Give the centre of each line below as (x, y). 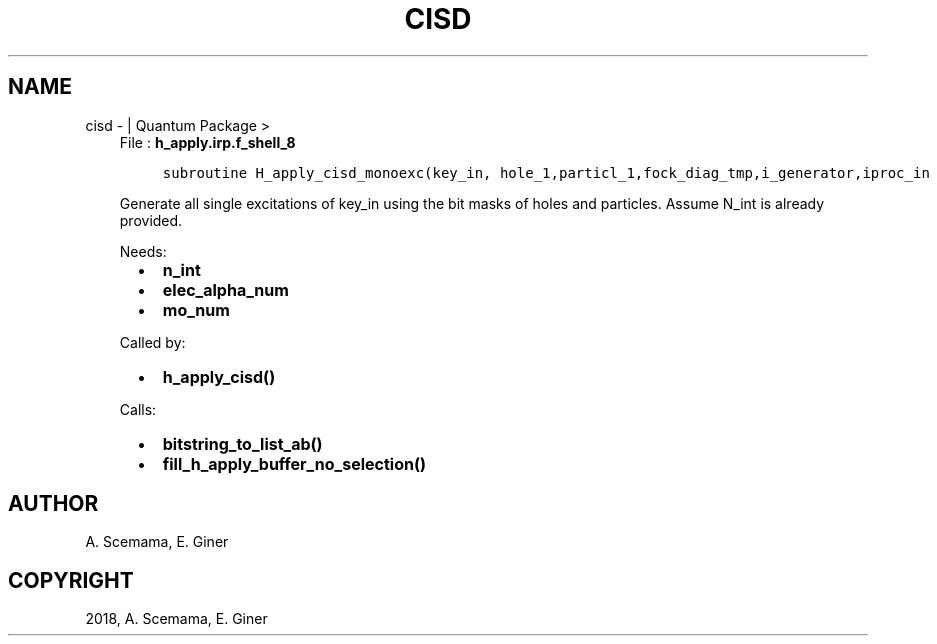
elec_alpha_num (225, 289)
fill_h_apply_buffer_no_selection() (294, 463)
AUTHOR (53, 504)
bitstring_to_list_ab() (242, 443)
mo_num (196, 309)
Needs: (143, 251)
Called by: (152, 342)
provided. (151, 220)
